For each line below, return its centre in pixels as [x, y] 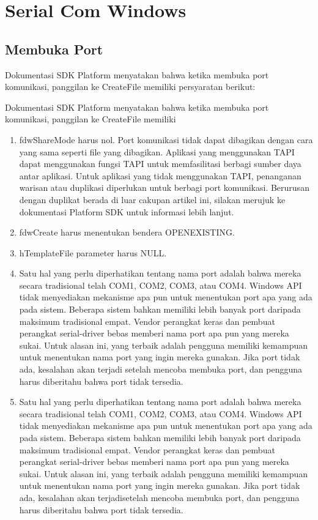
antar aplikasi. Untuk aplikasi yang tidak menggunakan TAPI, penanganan [160, 175]
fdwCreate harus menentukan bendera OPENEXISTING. [127, 232]
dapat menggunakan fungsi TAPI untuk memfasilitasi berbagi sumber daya [160, 164]
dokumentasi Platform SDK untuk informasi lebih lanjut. [127, 211]
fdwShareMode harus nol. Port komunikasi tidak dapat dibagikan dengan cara [166, 139]
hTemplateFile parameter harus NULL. [93, 252]
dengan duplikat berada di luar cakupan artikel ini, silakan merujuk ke [152, 199]
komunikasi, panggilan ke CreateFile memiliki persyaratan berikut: [130, 87]
